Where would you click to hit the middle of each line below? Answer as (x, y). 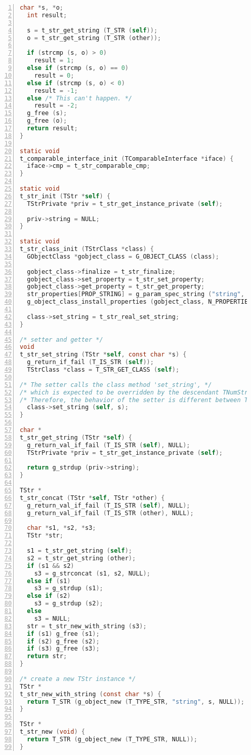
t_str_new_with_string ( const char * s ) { (91, 694)
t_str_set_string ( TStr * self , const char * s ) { (103, 355)
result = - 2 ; (56, 106)
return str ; (47, 656)
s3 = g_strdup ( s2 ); (69, 604)
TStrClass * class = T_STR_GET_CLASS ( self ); (103, 370)
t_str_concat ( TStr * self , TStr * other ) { (92, 498)
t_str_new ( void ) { (52, 732)
